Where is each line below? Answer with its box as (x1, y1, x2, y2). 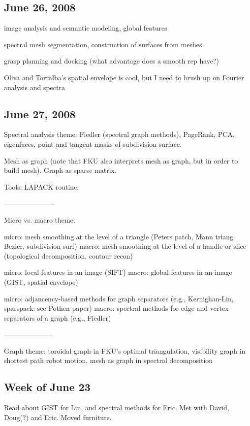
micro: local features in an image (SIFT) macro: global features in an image (4, 267, 232, 277)
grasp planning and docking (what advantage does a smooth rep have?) (4, 56, 219, 66)
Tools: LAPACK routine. (4, 181, 79, 192)
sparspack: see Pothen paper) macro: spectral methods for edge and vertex (4, 303, 229, 313)
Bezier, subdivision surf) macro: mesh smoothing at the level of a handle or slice (4, 241, 246, 251)
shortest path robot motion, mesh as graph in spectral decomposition (4, 355, 213, 365)
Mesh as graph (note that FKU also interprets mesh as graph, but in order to (4, 155, 238, 165)
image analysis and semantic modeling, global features (4, 23, 167, 33)
